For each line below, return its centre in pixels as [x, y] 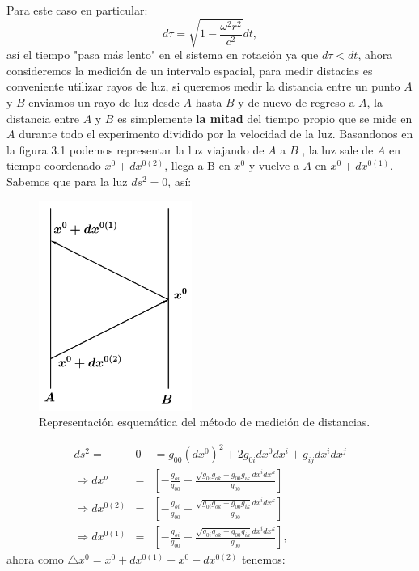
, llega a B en [197, 165]
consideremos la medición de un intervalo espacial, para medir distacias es [190, 70]
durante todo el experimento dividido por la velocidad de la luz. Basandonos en [216, 134]
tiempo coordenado [54, 165]
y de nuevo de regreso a [296, 102]
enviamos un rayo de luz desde [104, 102]
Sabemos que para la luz [67, 181]
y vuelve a [274, 165]
